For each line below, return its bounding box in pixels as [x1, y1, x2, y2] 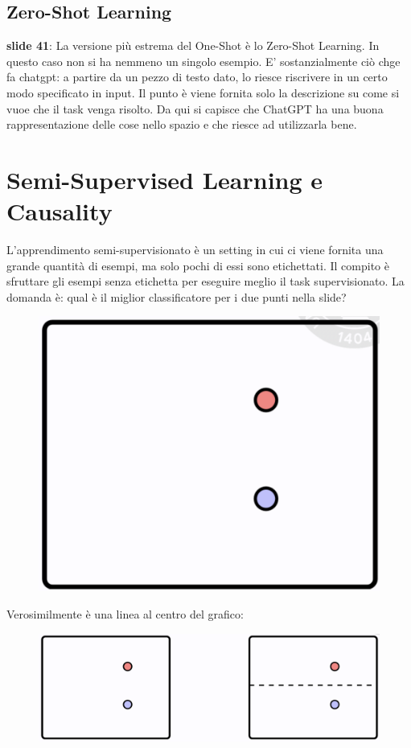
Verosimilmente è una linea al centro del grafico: [6, 606, 244, 623]
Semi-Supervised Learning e [6, 162, 323, 195]
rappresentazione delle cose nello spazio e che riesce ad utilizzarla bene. [6, 116, 357, 133]
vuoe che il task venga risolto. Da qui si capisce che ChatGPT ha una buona [6, 100, 384, 117]
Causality [6, 195, 113, 228]
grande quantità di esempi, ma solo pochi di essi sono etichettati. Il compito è [6, 257, 389, 273]
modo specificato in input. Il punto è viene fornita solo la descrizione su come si [6, 84, 400, 101]
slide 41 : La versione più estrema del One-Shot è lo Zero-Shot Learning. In [6, 37, 380, 54]
